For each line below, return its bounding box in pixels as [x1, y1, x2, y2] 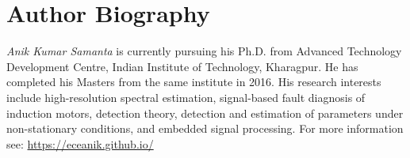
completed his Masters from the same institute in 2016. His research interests [6, 73, 381, 90]
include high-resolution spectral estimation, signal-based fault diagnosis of [6, 88, 366, 105]
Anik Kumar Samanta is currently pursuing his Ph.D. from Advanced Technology [6, 43, 402, 59]
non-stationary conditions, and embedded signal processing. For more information [6, 120, 404, 137]
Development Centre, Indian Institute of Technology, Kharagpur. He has [6, 58, 358, 74]
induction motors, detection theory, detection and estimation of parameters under [6, 104, 404, 121]
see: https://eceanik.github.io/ [6, 135, 154, 152]
